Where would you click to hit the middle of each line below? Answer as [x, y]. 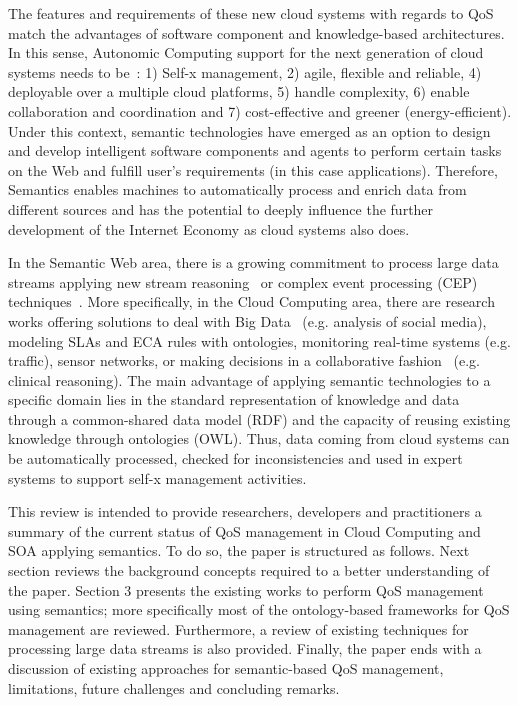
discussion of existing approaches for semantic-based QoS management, [226, 668]
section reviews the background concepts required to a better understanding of [249, 570]
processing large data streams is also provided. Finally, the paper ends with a [245, 648]
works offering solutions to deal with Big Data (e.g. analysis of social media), [247, 320]
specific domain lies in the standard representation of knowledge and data [234, 399]
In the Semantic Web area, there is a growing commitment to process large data [253, 262]
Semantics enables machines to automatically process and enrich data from [237, 189]
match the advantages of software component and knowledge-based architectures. [256, 32]
